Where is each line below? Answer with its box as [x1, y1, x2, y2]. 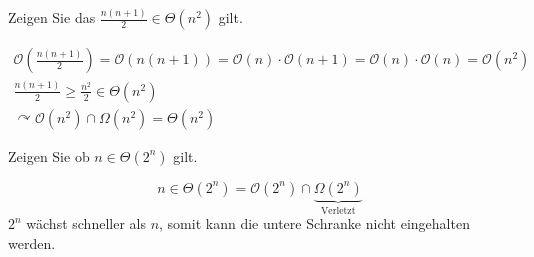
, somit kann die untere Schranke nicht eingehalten [159, 213, 470, 234]
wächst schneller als [26, 213, 146, 234]
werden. [8, 232, 56, 253]
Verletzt [320, 205, 356, 216]
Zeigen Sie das [8, 7, 96, 28]
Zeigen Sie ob [8, 145, 90, 166]
